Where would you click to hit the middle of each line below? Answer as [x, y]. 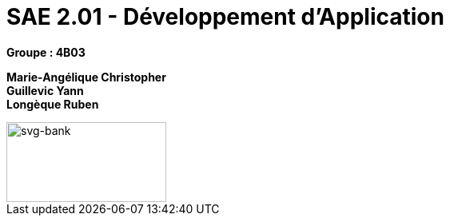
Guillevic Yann [45, 90]
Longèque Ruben [53, 104]
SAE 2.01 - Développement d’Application [225, 17]
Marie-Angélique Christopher [86, 77]
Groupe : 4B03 [46, 52]
